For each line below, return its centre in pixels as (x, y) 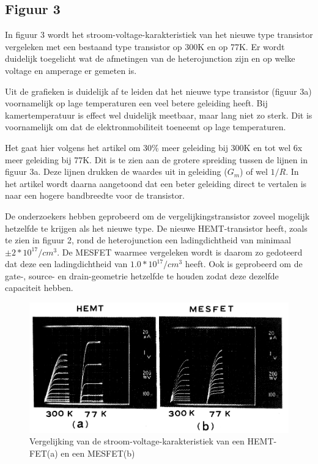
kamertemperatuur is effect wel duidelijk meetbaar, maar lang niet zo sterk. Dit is (159, 115)
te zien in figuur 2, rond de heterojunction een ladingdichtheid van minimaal (148, 240)
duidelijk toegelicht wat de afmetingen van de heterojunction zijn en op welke (150, 58)
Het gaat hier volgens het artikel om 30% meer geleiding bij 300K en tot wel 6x (154, 147)
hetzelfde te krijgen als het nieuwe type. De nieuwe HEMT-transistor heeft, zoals (156, 228)
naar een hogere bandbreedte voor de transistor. (95, 195)
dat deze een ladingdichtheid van (66, 264)
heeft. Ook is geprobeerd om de (244, 264)
